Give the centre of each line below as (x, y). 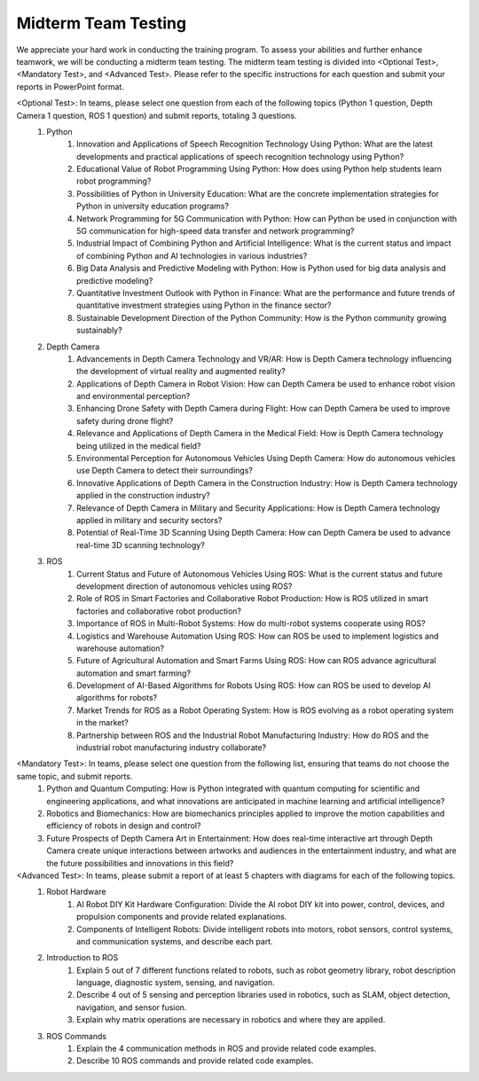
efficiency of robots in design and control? (124, 826)
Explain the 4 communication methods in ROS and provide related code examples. (227, 1049)
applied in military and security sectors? (149, 520)
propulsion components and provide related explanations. (182, 917)
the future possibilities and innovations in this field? (140, 863)
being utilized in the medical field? (139, 446)
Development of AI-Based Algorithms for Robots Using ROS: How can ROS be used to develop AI (254, 685)
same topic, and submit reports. (75, 776)
